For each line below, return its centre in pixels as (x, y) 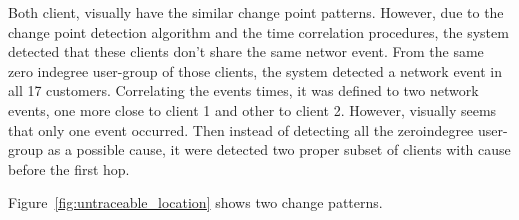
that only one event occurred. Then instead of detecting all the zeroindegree (241, 129)
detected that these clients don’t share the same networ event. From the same (246, 51)
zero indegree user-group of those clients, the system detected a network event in (255, 70)
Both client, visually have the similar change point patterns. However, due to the (256, 12)
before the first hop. (69, 168)
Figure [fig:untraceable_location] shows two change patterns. (195, 202)
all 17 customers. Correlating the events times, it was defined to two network (243, 90)
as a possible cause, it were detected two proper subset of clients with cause (279, 149)
